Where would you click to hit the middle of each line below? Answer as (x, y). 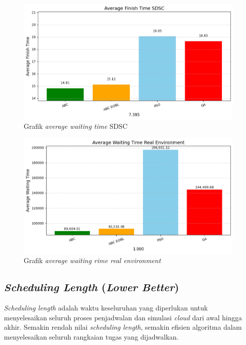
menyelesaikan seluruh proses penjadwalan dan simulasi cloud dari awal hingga (123, 317)
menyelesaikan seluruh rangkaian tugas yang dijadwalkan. (91, 336)
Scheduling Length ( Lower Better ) (92, 287)
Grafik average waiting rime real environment (92, 260)
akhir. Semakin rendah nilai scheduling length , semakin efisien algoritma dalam (123, 327)
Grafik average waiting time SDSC (76, 126)
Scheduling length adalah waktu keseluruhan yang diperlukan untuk (106, 307)
